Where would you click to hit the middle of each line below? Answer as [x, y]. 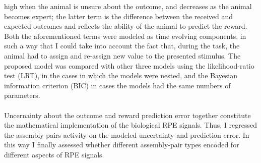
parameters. [22, 95]
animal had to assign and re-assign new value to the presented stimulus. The [122, 55]
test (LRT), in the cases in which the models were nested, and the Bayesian [121, 75]
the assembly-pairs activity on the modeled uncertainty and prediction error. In [127, 134]
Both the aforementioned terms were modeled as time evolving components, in [125, 36]
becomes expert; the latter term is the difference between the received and [119, 16]
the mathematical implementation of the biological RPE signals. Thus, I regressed [130, 125]
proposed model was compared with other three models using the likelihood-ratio [129, 65]
